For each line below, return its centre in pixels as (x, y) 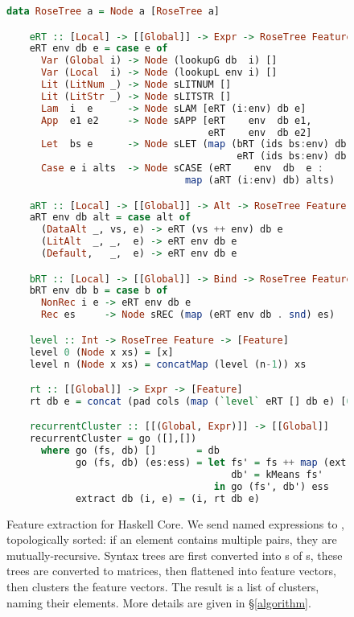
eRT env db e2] (260, 132)
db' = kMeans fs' (277, 474)
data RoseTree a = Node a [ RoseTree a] (113, 11)
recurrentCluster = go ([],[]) (113, 439)
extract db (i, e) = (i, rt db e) (168, 498)
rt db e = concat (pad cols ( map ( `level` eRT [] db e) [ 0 (191, 401)
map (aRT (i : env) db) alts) (260, 181)
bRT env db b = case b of (99, 291)
